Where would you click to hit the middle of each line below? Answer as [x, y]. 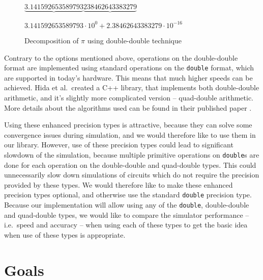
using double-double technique [134, 40]
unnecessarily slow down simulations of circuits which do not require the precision [132, 175]
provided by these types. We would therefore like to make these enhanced [119, 184]
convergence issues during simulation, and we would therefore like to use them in [130, 134]
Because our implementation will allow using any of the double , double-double [127, 205]
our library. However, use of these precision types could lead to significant [119, 145]
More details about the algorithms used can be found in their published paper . [128, 107]
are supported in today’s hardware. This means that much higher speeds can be [128, 77]
